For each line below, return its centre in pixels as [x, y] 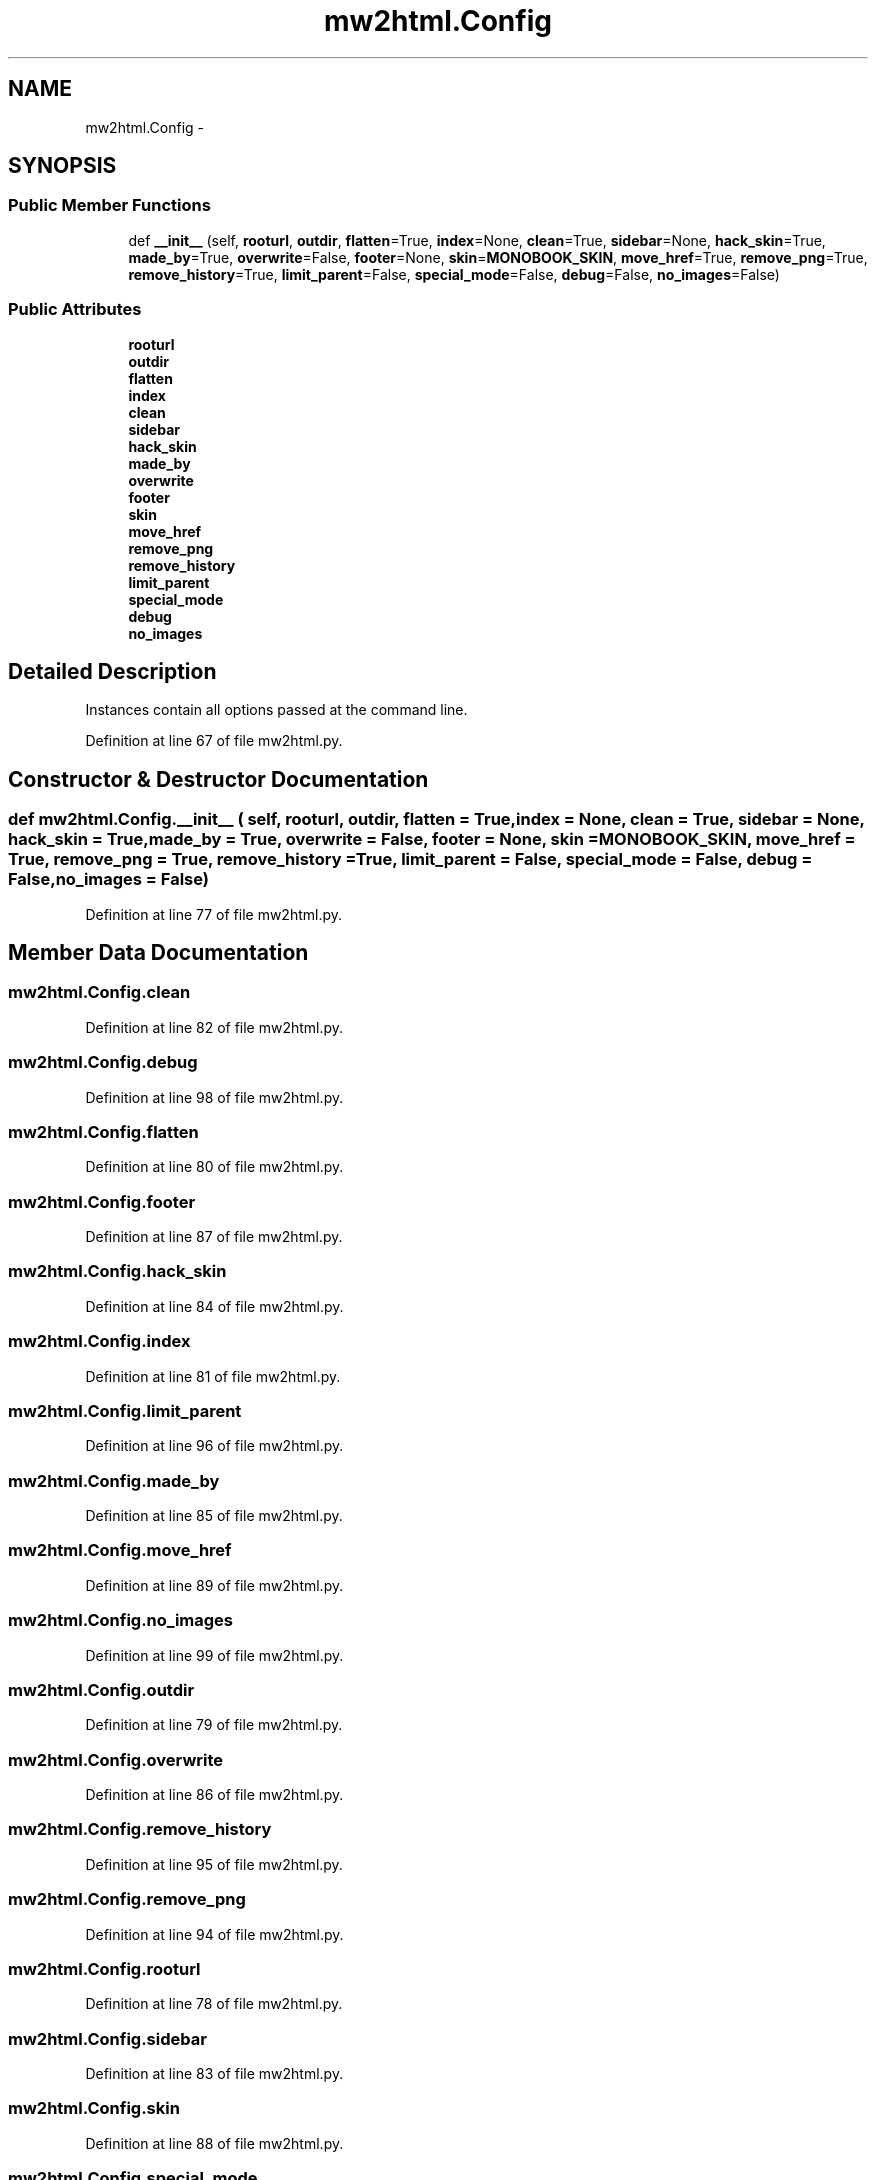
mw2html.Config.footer [102, 1201]
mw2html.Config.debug [103, 1062]
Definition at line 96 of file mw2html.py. [214, 1446]
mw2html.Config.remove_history [140, 1829]
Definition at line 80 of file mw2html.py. [214, 1167]
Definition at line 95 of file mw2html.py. [214, 1864]
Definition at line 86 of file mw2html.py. [214, 1795]
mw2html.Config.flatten [103, 1131]
